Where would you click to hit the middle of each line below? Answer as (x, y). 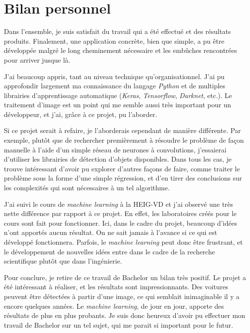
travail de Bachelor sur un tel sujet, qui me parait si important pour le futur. (119, 325)
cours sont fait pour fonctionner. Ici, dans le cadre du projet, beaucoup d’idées (121, 223)
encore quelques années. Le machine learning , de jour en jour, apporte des (114, 306)
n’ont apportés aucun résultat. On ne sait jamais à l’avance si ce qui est (111, 232)
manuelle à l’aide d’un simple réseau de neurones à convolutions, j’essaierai (115, 149)
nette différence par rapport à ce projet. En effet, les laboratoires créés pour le (120, 213)
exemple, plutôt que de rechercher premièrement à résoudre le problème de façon (124, 140)
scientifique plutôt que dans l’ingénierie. (63, 261)
